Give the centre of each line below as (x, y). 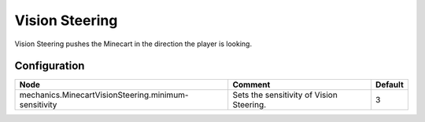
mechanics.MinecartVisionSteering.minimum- (104, 95)
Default (390, 84)
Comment (251, 84)
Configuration (50, 66)
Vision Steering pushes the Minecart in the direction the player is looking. (133, 44)
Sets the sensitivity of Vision (285, 95)
